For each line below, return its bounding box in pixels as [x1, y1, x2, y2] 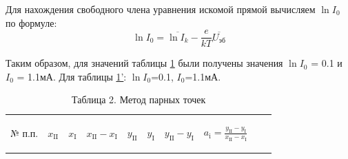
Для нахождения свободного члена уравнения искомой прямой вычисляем [6, 2, 316, 16]
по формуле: [6, 15, 57, 30]
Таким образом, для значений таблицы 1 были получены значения [6, 56, 283, 70]
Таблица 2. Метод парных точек [72, 92, 206, 107]
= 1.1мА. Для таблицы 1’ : [17, 69, 127, 83]
